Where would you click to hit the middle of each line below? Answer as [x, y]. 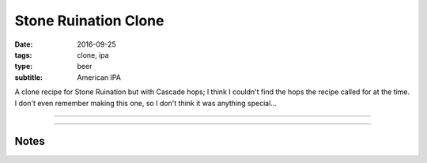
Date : [24, 44]
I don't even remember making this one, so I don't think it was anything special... [145, 103]
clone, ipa [93, 55]
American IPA [99, 77]
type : [24, 66]
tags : [23, 55]
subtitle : [29, 77]
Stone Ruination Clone [89, 21]
